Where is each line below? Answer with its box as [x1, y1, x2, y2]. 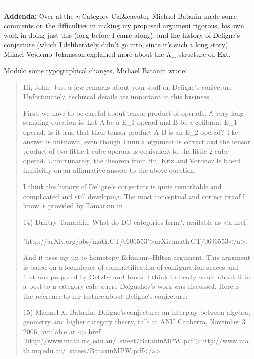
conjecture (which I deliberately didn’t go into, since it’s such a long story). [4, 39, 230, 49]
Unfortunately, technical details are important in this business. [23, 91, 211, 101]
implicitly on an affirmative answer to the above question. [23, 165, 196, 175]
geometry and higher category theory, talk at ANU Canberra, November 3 [23, 317, 246, 327]
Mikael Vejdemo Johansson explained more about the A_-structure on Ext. [4, 49, 231, 59]
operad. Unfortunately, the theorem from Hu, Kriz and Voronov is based [23, 155, 240, 165]
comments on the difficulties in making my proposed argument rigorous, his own [4, 20, 244, 30]
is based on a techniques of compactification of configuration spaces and [23, 262, 238, 272]
